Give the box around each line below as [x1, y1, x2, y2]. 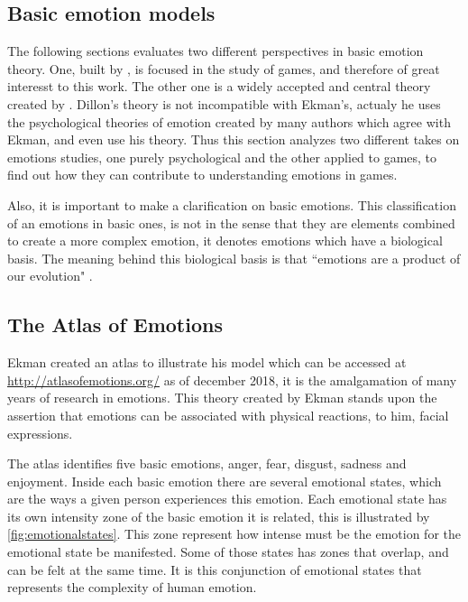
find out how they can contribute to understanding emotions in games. [7, 165, 398, 184]
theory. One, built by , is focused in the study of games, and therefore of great [7, 59, 440, 78]
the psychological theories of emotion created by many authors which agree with [7, 112, 451, 131]
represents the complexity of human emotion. [7, 578, 257, 597]
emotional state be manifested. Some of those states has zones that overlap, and [7, 542, 449, 561]
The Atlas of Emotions [7, 310, 223, 338]
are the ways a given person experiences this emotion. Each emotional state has [7, 489, 447, 508]
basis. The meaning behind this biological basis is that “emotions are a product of [7, 248, 461, 267]
